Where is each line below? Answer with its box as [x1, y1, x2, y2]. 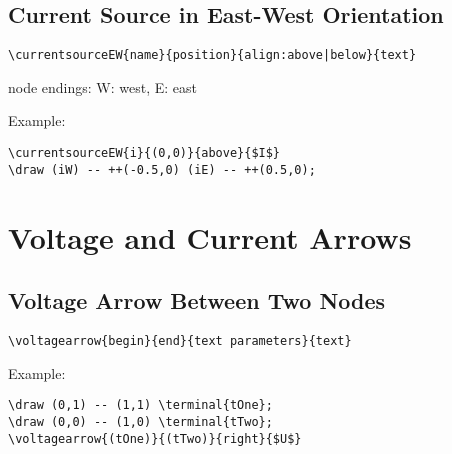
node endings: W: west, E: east [8, 76, 198, 97]
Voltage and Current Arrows [8, 216, 412, 257]
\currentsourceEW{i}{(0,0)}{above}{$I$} [8, 146, 281, 161]
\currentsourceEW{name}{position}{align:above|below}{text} [8, 48, 417, 63]
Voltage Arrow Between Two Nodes [8, 285, 386, 316]
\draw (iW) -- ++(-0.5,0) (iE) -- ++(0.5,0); [8, 162, 316, 177]
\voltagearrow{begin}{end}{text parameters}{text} [8, 333, 352, 348]
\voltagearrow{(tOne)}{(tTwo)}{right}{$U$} [8, 431, 302, 446]
